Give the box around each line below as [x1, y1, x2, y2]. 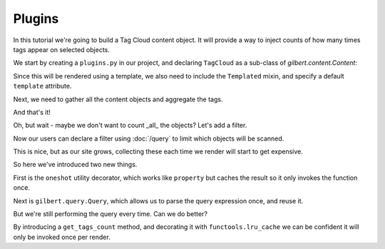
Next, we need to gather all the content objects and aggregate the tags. [13, 95, 223, 103]
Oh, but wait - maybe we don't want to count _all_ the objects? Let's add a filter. [13, 121, 247, 130]
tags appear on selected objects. [13, 45, 111, 54]
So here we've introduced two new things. [13, 161, 138, 169]
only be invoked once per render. [13, 233, 111, 241]
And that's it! [13, 108, 51, 116]
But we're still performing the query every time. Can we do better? [13, 210, 208, 218]
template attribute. [13, 82, 72, 91]
